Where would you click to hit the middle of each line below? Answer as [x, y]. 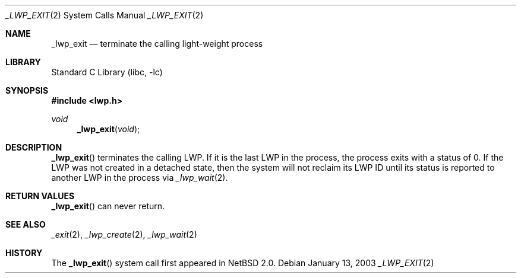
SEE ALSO [26, 224]
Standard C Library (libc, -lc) [107, 72]
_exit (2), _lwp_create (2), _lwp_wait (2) [124, 234]
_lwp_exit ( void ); [108, 129]
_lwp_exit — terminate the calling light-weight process [157, 44]
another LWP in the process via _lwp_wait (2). [140, 178]
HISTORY [24, 253]
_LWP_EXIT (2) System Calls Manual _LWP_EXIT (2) [105, 15]
